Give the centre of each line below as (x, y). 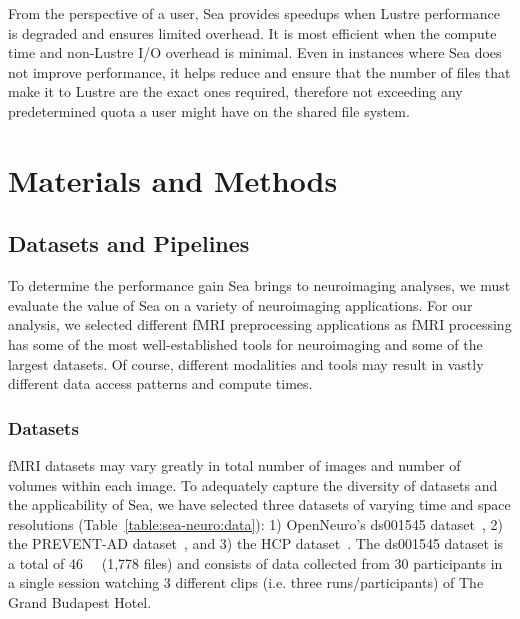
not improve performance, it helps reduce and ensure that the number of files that (259, 71)
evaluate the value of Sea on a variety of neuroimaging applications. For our (240, 304)
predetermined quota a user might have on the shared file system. (209, 110)
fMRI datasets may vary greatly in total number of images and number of (234, 464)
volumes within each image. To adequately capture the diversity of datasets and (253, 484)
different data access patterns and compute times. (160, 383)
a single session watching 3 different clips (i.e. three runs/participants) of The (246, 582)
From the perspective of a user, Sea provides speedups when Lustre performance (254, 13)
